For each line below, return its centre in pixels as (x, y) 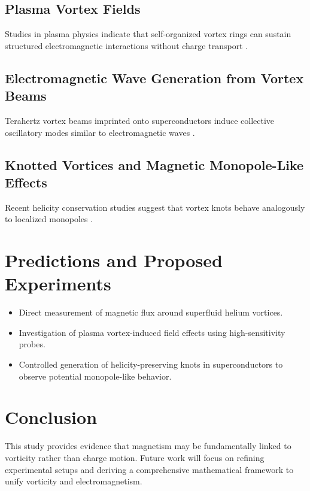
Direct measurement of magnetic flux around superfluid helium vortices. (151, 312)
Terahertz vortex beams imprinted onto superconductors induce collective (140, 120)
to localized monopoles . (49, 219)
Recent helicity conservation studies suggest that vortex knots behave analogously (155, 207)
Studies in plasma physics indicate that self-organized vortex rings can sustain (148, 34)
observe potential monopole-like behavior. (95, 376)
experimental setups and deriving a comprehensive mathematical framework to (149, 469)
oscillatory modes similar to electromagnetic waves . (100, 132)
